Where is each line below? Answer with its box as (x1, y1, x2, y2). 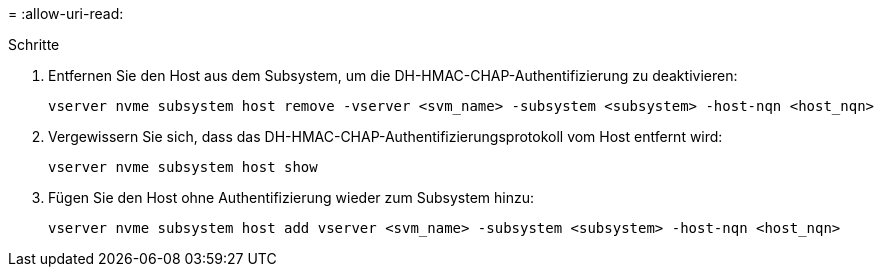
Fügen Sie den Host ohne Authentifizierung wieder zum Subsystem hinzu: (48, 189, 535, 206)
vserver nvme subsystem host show (48, 159, 318, 175)
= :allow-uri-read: (8, 5, 124, 22)
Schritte (8, 36, 60, 53)
